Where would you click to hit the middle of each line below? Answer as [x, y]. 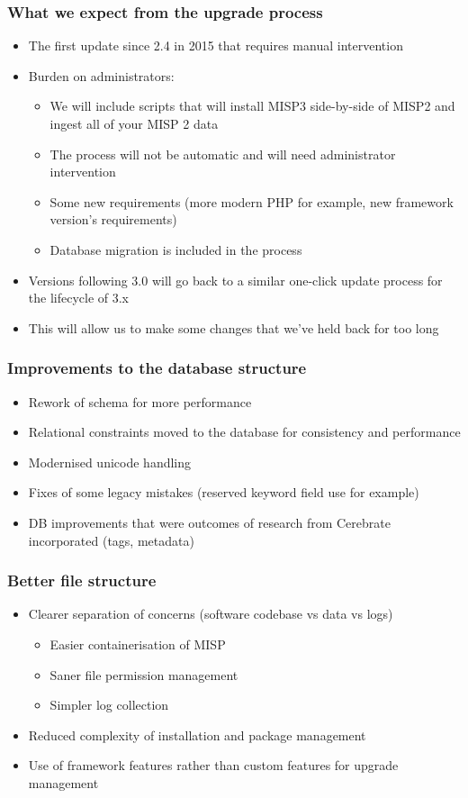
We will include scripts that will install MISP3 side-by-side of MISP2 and [252, 106]
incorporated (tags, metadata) [111, 540]
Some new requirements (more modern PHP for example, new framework [252, 201]
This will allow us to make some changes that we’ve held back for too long [234, 327]
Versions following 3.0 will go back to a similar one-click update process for [235, 280]
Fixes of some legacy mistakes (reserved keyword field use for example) [224, 492]
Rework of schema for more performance [140, 401]
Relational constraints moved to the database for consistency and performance [244, 432]
